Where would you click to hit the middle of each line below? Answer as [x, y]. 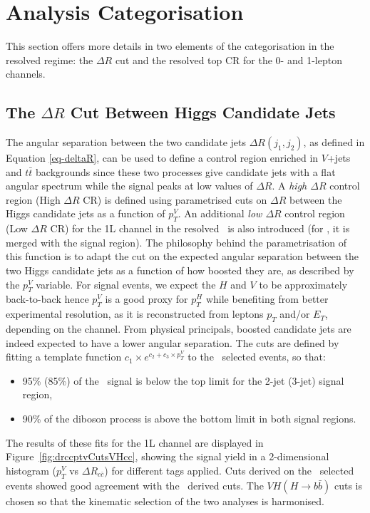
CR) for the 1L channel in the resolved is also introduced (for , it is [200, 228]
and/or [295, 314]
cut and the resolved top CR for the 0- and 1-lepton [228, 59]
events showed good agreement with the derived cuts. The [135, 485]
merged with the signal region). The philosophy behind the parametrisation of [176, 242]
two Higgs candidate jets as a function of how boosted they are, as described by [180, 270]
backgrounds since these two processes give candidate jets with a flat [186, 171]
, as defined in [334, 142]
